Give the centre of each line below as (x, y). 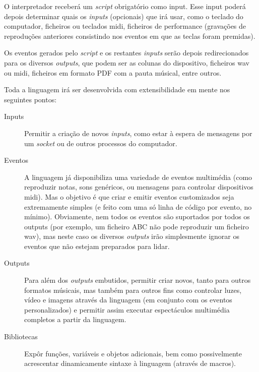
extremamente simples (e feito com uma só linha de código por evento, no (138, 206)
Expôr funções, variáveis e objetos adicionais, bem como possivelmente (133, 353)
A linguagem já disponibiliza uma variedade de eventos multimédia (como (138, 177)
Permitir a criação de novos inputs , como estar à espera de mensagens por (138, 133)
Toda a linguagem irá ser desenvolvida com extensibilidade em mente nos (117, 89)
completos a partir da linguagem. (75, 319)
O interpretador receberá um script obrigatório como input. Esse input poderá (125, 6)
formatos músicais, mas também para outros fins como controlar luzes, (133, 290)
